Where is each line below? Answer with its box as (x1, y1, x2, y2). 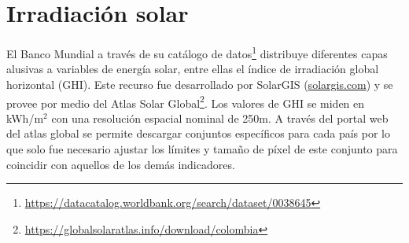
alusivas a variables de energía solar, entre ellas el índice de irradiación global (6, 61, 379, 77)
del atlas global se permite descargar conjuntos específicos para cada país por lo (6, 125, 390, 142)
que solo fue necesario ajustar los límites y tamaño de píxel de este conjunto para (6, 141, 398, 156)
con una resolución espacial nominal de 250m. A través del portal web (51, 109, 389, 126)
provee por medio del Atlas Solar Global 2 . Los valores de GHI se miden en (6, 92, 365, 111)
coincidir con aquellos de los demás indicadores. (6, 156, 235, 172)
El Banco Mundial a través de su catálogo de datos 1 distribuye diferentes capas (6, 43, 388, 61)
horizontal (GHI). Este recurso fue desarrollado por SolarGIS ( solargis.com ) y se (6, 75, 393, 92)
